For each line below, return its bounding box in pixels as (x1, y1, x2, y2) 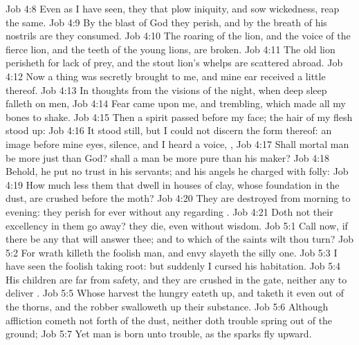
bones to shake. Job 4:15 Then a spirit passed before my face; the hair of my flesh (6, 109, 353, 124)
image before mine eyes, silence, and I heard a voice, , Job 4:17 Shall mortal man (6, 136, 349, 151)
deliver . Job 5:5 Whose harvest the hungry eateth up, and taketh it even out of (6, 286, 344, 300)
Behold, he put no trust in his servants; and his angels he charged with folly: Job (6, 164, 349, 178)
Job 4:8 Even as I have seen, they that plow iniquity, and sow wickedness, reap (6, 1, 340, 15)
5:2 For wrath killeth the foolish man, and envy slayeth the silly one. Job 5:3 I (6, 245, 338, 259)
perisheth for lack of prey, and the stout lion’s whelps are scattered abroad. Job (6, 55, 343, 70)
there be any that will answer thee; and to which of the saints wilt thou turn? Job (6, 232, 353, 246)
